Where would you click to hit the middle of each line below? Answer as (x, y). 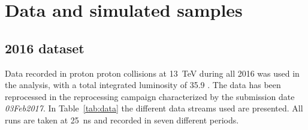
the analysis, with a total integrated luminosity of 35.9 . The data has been (143, 85)
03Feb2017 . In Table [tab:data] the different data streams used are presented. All (154, 108)
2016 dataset (45, 48)
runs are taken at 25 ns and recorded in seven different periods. (122, 120)
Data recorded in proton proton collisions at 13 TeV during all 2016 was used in (152, 73)
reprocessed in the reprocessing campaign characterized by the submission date (150, 96)
